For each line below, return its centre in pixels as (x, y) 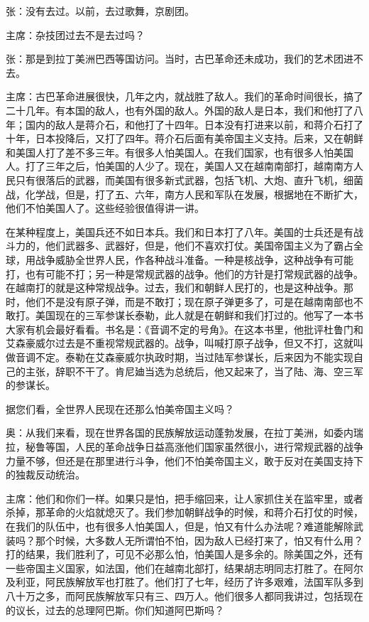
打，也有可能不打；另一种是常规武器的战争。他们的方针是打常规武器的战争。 (184, 273)
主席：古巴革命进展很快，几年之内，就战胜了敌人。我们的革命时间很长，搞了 (184, 96)
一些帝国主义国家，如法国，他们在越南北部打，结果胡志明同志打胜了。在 (175, 568)
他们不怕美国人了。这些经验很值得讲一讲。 (105, 208)
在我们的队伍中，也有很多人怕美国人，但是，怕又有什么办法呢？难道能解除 (180, 526)
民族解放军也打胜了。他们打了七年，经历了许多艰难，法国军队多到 (209, 582)
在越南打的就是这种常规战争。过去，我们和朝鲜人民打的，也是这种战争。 (175, 288)
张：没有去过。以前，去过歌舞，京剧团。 (100, 11)
